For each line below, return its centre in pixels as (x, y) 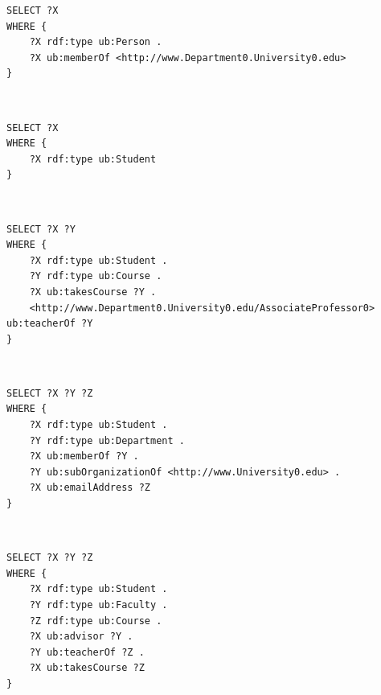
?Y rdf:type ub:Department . (107, 440)
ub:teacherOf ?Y (50, 324)
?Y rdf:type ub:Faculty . (98, 605)
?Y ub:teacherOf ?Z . (87, 652)
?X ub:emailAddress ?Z (90, 488)
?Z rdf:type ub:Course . (96, 621)
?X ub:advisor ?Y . (81, 637)
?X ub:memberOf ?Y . (84, 456)
